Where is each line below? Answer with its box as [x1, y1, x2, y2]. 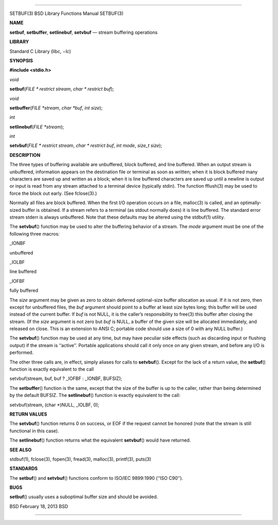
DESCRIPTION [9, 152, 41, 158]
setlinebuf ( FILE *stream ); [9, 123, 64, 130]
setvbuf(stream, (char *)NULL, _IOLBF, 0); [9, 402, 100, 408]
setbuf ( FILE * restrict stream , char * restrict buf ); [9, 86, 114, 92]
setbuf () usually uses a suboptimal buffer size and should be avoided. [9, 494, 158, 500]
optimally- [240, 200, 262, 206]
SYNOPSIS [9, 57, 33, 64]
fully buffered [9, 287, 39, 294]
